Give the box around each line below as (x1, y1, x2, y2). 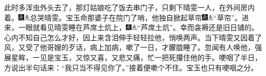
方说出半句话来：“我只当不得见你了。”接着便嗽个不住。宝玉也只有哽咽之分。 (4, 62, 258, 72)
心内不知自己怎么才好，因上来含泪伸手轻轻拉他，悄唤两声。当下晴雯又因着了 (4, 32, 262, 42)
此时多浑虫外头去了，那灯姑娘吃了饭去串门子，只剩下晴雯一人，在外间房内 (4, 2, 255, 12)
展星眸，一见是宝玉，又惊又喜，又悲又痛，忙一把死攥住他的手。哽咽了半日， (4, 52, 262, 62)
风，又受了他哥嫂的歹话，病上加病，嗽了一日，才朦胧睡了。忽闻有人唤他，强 (4, 42, 262, 53)
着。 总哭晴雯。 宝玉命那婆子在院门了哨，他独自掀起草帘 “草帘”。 (4, 12, 242, 22)
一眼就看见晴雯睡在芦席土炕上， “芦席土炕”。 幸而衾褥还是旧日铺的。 (18, 22, 259, 33)
